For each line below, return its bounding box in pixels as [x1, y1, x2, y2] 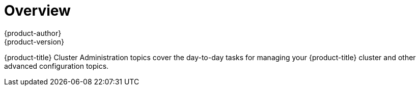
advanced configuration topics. [4, 61, 109, 70]
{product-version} [4, 37, 65, 46]
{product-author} [4, 28, 62, 37]
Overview [4, 2, 71, 19]
